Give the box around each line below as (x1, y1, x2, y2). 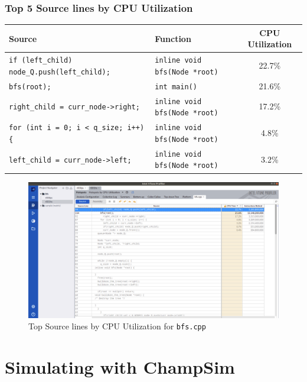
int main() (155, 82, 197, 91)
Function (155, 32, 191, 44)
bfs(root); (9, 82, 51, 91)
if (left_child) (9, 56, 73, 65)
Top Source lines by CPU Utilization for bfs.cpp (28, 320, 206, 332)
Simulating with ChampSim (5, 355, 235, 379)
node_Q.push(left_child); (9, 67, 110, 76)
